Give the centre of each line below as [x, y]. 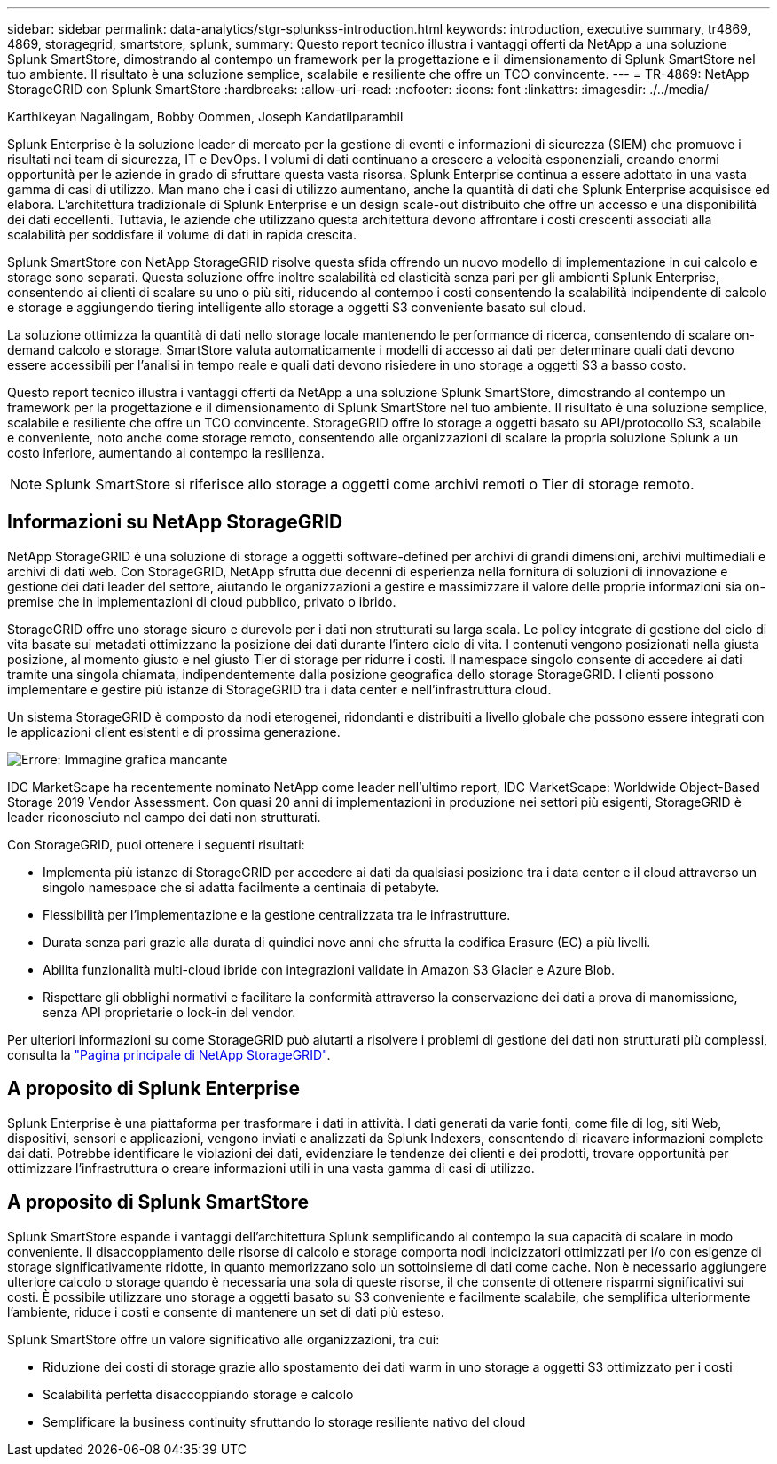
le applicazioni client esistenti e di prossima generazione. [174, 732]
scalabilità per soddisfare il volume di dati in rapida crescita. [182, 235]
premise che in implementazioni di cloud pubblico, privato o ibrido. [202, 601]
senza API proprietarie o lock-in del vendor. [169, 1012]
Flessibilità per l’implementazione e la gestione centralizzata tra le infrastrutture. [277, 914]
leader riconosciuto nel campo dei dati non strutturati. [164, 817]
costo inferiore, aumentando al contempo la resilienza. [166, 453]
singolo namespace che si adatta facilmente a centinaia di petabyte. [241, 887]
